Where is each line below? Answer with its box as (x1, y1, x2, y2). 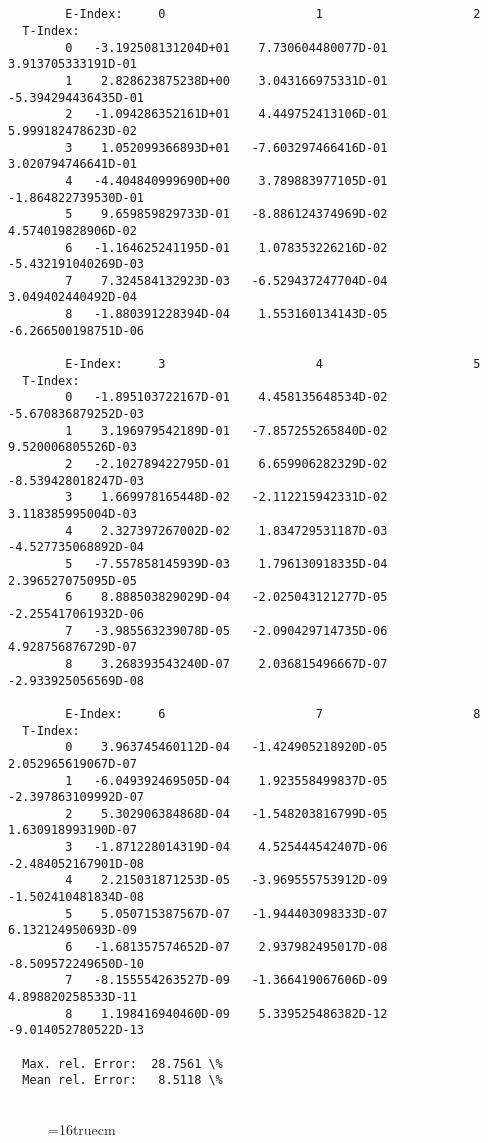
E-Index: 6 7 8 (65, 706, 481, 721)
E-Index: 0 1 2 (65, 7, 481, 22)
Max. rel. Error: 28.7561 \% (22, 1056, 223, 1071)
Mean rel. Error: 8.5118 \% (22, 1073, 223, 1088)
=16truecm (48, 1118, 116, 1139)
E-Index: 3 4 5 (65, 357, 481, 372)
